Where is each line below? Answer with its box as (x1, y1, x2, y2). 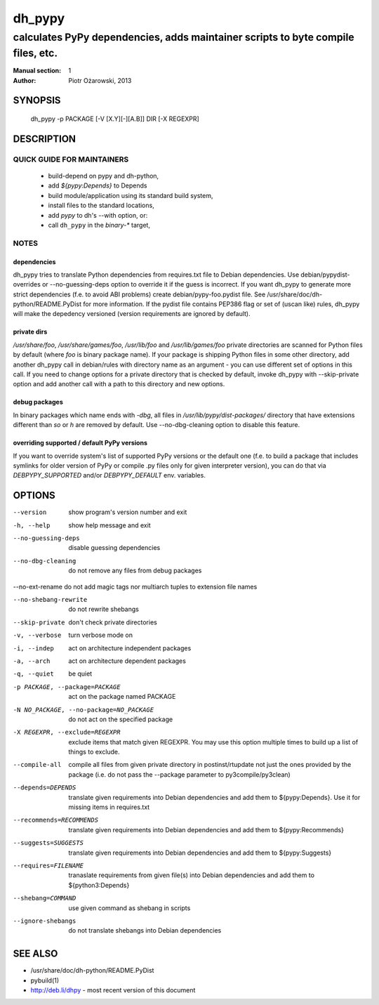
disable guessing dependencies (68, 544, 161, 552)
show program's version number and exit (68, 508, 187, 516)
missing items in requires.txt (68, 803, 150, 811)
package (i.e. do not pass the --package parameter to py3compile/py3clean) (68, 770, 291, 779)
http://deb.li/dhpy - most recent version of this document (30, 986, 196, 994)
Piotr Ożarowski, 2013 (68, 76, 132, 84)
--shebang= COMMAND (13, 894, 77, 902)
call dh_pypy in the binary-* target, (48, 221, 151, 229)
